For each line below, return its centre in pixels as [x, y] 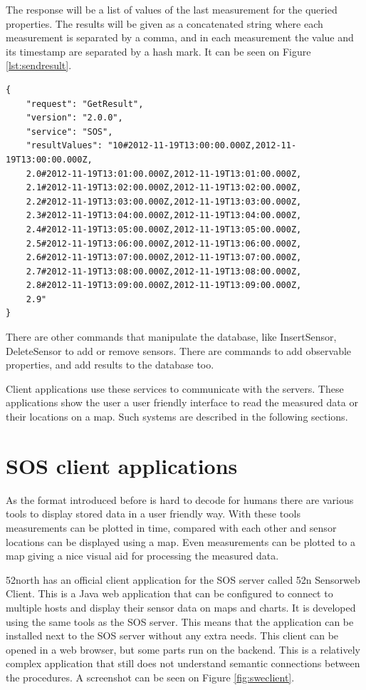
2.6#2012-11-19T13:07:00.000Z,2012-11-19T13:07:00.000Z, [164, 258]
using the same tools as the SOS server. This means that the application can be [180, 621]
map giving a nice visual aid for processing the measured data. [142, 556]
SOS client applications [122, 465]
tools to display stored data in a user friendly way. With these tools [153, 514]
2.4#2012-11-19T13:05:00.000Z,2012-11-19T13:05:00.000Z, [164, 229]
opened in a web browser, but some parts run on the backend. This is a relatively [183, 649]
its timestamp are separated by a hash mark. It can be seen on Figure [158, 51]
